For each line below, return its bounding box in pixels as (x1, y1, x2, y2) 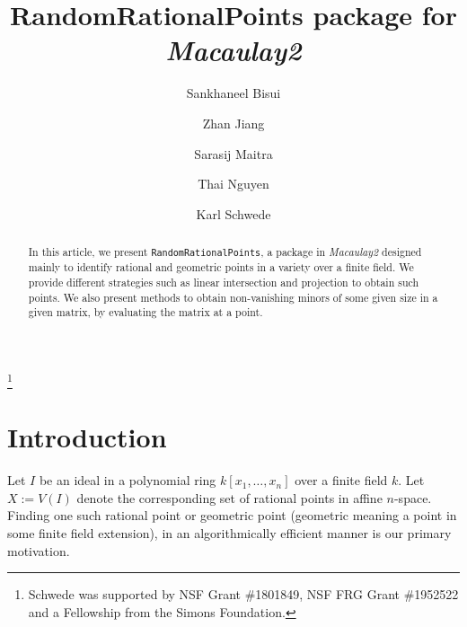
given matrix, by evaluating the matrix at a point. (28, 305, 263, 320)
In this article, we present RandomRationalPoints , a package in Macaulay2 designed (28, 244, 422, 260)
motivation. (7, 541, 70, 560)
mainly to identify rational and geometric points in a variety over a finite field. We (28, 260, 414, 275)
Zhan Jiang (202, 113, 265, 132)
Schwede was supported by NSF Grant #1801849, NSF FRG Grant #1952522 (28, 585, 459, 604)
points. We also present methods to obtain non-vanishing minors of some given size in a (28, 289, 438, 305)
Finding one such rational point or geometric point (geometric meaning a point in (7, 506, 457, 525)
